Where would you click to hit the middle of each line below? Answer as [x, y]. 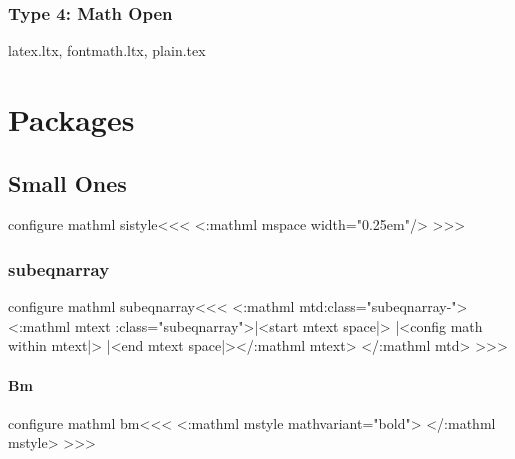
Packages [71, 119]
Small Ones [67, 182]
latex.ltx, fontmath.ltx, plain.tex [107, 50]
